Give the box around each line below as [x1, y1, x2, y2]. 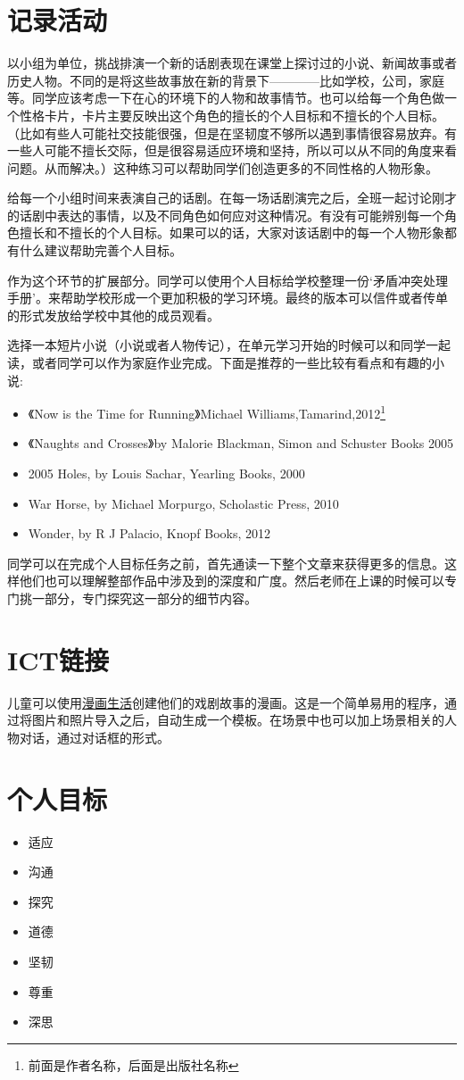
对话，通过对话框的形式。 [19, 727, 170, 746]
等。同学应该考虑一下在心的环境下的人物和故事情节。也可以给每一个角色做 [7, 88, 444, 107]
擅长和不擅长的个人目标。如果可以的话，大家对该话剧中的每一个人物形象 [19, 223, 444, 242]
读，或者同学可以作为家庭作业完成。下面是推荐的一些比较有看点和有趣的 [7, 353, 432, 372]
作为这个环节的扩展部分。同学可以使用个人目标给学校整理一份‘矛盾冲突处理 [7, 270, 448, 289]
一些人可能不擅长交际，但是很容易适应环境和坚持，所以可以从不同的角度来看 [7, 141, 457, 160]
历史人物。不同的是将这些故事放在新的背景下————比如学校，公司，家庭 [7, 71, 444, 89]
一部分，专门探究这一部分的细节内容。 [31, 589, 257, 608]
